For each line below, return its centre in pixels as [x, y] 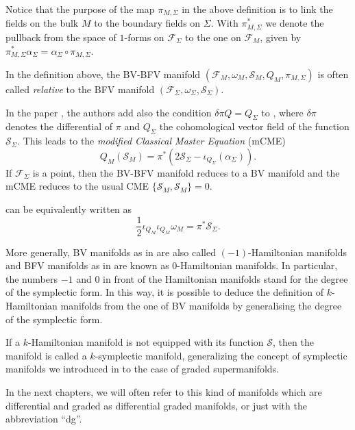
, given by [281, 37]
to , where [282, 112]
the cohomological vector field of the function [254, 126]
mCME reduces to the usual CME [77, 186]
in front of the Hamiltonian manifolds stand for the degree [225, 278]
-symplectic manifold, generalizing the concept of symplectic [221, 355]
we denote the [295, 23]
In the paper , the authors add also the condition [109, 112]
